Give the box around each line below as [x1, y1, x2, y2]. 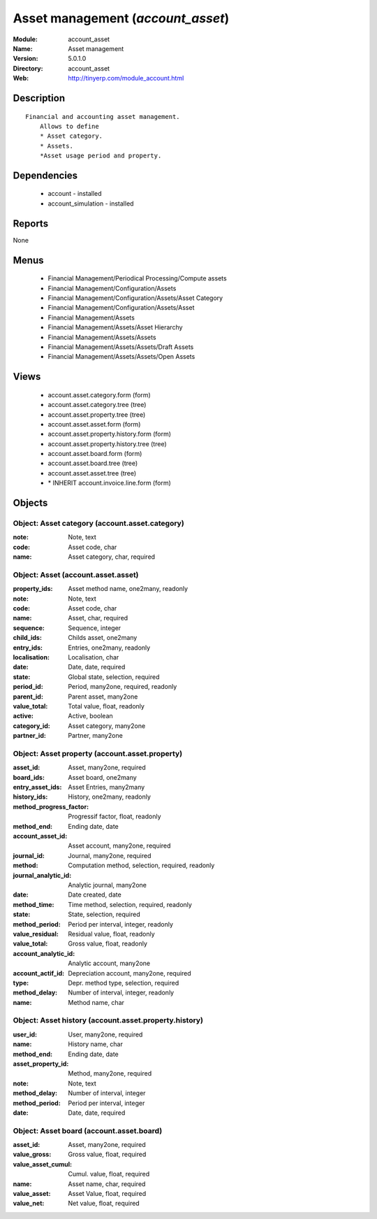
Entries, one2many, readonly [68, 643, 151, 652]
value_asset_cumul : [13, 1160, 73, 1168]
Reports [13, 218, 49, 229]
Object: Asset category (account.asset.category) [13, 518, 184, 528]
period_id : [13, 683, 43, 691]
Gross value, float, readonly [68, 939, 148, 948]
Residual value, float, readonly [68, 929, 155, 938]
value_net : [13, 1199, 45, 1208]
